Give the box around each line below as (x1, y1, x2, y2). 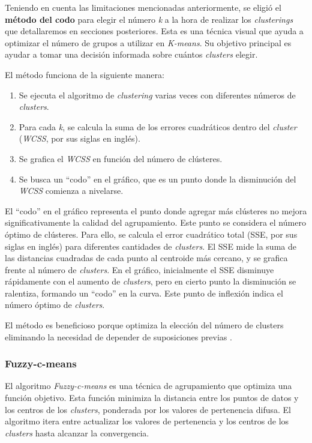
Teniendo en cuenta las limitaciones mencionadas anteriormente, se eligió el (5, 1, 281, 13)
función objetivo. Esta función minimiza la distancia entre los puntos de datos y (5, 391, 299, 404)
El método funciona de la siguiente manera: (5, 68, 164, 80)
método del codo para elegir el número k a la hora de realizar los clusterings (5, 13, 293, 25)
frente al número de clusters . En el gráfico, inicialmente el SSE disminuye (5, 263, 274, 276)
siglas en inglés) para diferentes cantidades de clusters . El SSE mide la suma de (5, 240, 296, 252)
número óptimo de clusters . (5, 298, 105, 311)
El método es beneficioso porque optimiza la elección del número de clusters (5, 319, 284, 331)
